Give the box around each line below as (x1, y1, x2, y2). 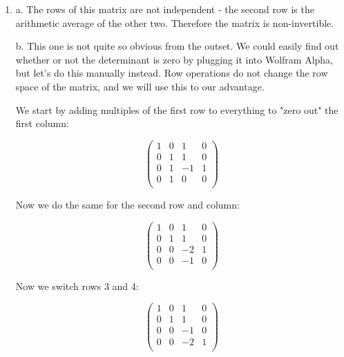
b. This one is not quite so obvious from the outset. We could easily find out (15, 39, 339, 53)
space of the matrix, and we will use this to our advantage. (15, 79, 265, 93)
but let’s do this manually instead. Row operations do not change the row (15, 66, 328, 80)
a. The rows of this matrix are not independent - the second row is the (15, 2, 314, 16)
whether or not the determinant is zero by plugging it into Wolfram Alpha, (15, 52, 333, 66)
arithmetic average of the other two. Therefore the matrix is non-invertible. (15, 15, 334, 30)
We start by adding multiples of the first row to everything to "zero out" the (15, 102, 338, 117)
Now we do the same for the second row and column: (15, 197, 240, 211)
